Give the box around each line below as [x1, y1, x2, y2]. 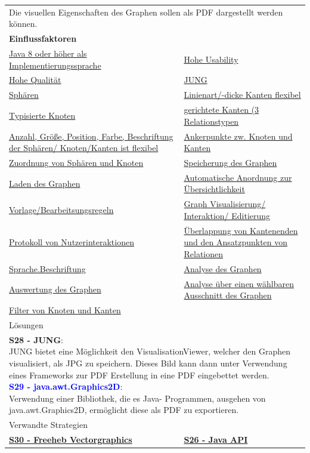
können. [9, 17, 38, 30]
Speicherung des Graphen [184, 156, 277, 169]
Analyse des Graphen [184, 262, 262, 275]
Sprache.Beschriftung [9, 262, 86, 275]
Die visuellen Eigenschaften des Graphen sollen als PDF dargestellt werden [9, 5, 283, 18]
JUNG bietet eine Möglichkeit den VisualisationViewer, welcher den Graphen [9, 345, 290, 358]
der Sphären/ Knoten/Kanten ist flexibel [9, 141, 159, 154]
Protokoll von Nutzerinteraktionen [9, 236, 134, 248]
